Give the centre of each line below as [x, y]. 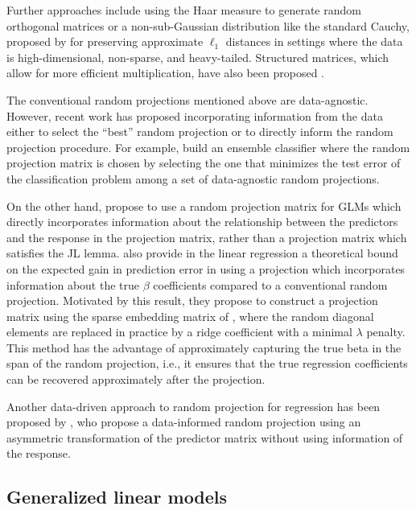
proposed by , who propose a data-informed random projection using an [184, 422]
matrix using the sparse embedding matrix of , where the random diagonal [190, 316]
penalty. [386, 332]
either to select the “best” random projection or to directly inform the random [200, 132]
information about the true [73, 284]
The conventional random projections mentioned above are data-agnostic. [187, 99]
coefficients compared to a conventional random [270, 284]
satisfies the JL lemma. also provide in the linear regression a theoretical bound [202, 253]
